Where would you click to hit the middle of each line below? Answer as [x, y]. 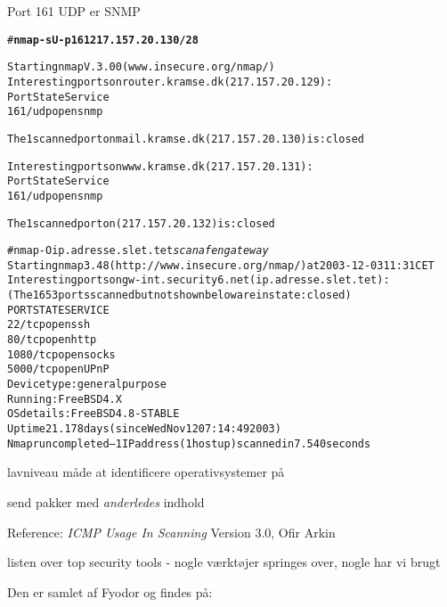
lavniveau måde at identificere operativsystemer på [146, 472]
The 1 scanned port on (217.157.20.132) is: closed [141, 223]
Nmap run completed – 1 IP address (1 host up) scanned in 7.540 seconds [189, 443]
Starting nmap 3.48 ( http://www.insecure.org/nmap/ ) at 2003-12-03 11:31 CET [221, 265]
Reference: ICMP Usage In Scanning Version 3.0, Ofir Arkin [171, 532]
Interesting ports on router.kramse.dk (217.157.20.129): [170, 82]
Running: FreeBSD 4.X [65, 399]
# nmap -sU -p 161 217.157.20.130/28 [103, 40]
